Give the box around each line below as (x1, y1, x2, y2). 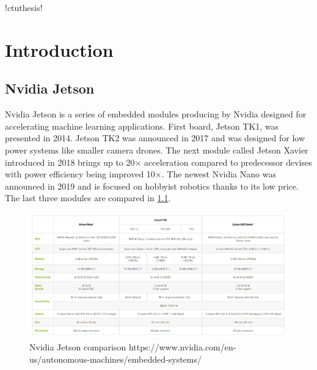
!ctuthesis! (5, 1, 43, 13)
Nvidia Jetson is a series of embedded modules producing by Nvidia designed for (5, 108, 307, 120)
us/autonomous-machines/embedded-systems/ (29, 352, 202, 365)
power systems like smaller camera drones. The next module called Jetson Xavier (5, 143, 308, 156)
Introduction (5, 37, 114, 62)
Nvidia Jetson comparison (29, 341, 126, 353)
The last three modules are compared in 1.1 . (5, 191, 171, 204)
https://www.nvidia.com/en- (128, 341, 236, 353)
